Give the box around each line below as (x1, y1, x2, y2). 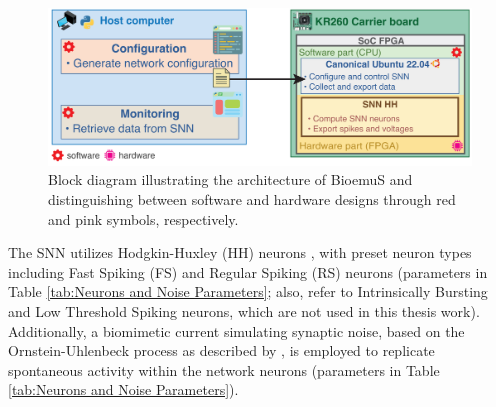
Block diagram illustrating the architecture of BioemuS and (48, 169, 413, 190)
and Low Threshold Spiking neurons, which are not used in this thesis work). (8, 300, 480, 321)
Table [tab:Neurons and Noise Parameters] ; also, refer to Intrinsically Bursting (8, 281, 488, 302)
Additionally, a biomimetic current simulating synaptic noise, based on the (8, 320, 465, 341)
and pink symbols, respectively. (48, 208, 239, 229)
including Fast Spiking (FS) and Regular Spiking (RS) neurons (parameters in (8, 261, 488, 282)
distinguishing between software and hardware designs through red (48, 188, 456, 209)
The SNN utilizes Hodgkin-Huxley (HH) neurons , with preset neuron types (8, 242, 472, 263)
